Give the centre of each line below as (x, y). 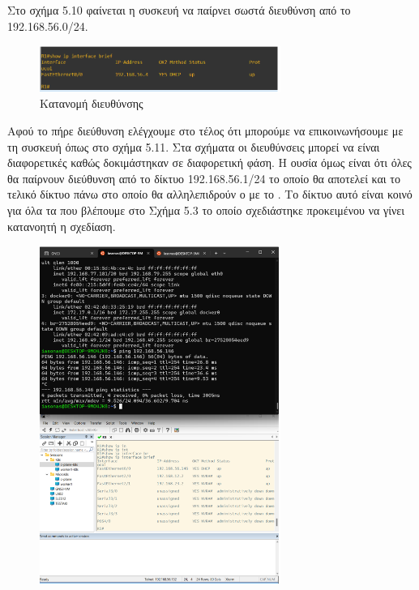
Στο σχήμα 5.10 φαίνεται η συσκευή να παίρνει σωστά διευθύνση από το (179, 10)
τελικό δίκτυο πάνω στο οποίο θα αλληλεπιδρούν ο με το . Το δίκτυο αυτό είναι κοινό (210, 194)
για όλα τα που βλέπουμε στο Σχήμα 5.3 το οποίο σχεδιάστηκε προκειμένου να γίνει (206, 209)
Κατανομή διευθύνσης (92, 103)
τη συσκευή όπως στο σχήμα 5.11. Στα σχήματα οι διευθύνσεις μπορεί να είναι (194, 146)
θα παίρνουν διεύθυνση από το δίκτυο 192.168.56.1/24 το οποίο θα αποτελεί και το (204, 178)
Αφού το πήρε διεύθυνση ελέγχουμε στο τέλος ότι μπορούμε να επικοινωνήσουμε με (205, 130)
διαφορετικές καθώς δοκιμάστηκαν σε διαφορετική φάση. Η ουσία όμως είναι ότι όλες (209, 162)
